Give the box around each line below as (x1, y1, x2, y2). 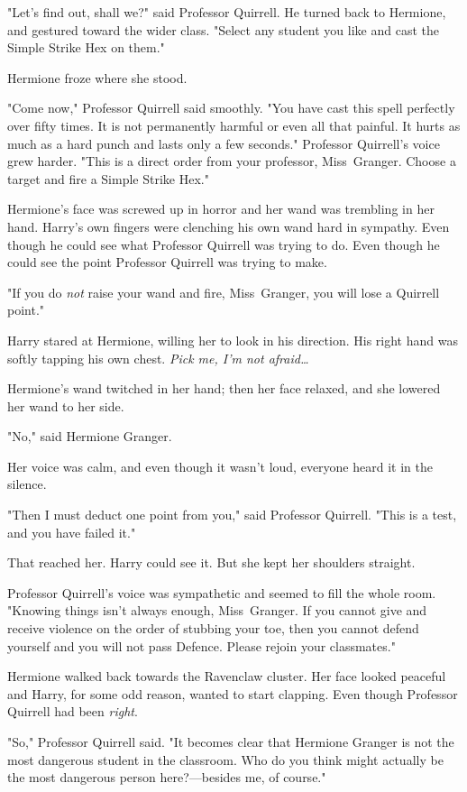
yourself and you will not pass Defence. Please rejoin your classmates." (7, 636, 396, 655)
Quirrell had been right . (7, 702, 138, 721)
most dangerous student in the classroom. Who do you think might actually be (7, 750, 444, 769)
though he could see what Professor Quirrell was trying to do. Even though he (7, 235, 440, 253)
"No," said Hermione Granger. (7, 427, 172, 446)
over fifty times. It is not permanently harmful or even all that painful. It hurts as (7, 115, 461, 134)
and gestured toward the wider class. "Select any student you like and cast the (7, 20, 439, 39)
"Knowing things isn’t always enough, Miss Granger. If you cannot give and (7, 601, 427, 620)
